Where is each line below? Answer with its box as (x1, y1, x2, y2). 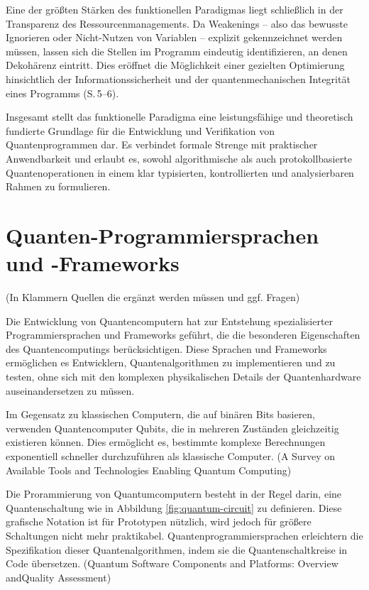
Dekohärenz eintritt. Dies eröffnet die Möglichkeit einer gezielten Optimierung (6, 58, 345, 72)
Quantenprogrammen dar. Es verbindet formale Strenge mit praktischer (6, 137, 318, 152)
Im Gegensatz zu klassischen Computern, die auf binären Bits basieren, (6, 407, 316, 422)
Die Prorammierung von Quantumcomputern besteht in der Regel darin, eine (6, 486, 342, 501)
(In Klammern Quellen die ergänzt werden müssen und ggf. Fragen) (6, 290, 300, 305)
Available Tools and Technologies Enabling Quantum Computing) (6, 462, 292, 477)
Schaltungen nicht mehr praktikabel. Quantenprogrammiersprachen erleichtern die (6, 528, 363, 542)
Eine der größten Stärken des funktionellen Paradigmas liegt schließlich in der (6, 2, 343, 16)
